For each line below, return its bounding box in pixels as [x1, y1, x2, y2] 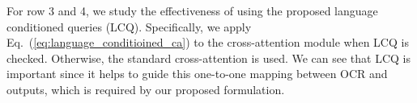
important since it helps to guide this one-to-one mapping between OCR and [6, 65, 388, 82]
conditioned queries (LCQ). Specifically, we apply [6, 18, 252, 35]
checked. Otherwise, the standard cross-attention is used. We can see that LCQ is [6, 49, 411, 66]
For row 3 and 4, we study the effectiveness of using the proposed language [6, 2, 378, 19]
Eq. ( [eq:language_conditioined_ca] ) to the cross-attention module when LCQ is [6, 34, 409, 51]
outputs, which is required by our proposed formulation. [6, 80, 285, 97]
